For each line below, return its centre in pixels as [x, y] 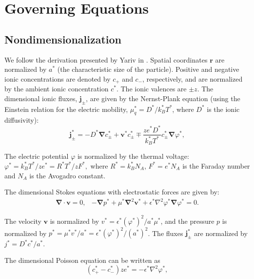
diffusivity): [22, 120]
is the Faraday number [216, 165]
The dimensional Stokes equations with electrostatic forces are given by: [112, 192]
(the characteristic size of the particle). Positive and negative [148, 69]
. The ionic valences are [151, 89]
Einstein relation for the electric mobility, [66, 109]
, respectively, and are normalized [193, 78]
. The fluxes [166, 233]
